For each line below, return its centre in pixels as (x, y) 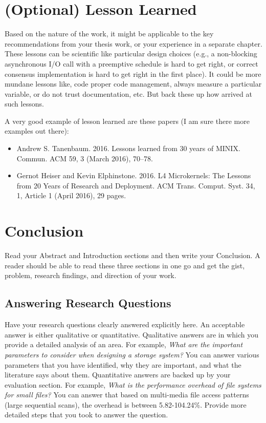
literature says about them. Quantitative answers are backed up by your (118, 375)
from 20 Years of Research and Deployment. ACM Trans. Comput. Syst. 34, (136, 185)
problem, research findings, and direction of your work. (91, 275)
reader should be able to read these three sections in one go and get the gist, (125, 265)
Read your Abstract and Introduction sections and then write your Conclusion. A (132, 255)
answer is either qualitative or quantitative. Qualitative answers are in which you (131, 334)
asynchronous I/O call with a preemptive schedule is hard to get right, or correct (131, 63)
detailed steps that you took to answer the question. (86, 415)
